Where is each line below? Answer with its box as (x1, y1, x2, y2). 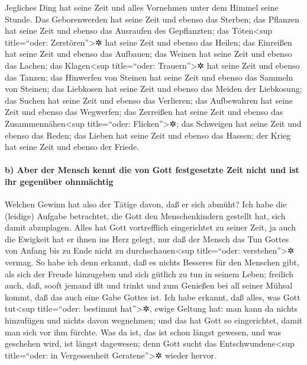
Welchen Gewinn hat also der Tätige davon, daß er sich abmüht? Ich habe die (5, 198, 287, 210)
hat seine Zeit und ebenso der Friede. (5, 140, 140, 153)
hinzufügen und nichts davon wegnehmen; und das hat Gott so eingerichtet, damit (5, 314, 303, 326)
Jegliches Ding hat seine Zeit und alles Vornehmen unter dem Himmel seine (5, 1, 279, 13)
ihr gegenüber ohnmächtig (5, 175, 114, 187)
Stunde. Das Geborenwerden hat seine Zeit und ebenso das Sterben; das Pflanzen (5, 12, 300, 25)
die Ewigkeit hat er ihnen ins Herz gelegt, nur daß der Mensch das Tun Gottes (5, 232, 289, 245)
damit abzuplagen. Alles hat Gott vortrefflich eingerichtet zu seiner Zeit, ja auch (5, 221, 296, 233)
